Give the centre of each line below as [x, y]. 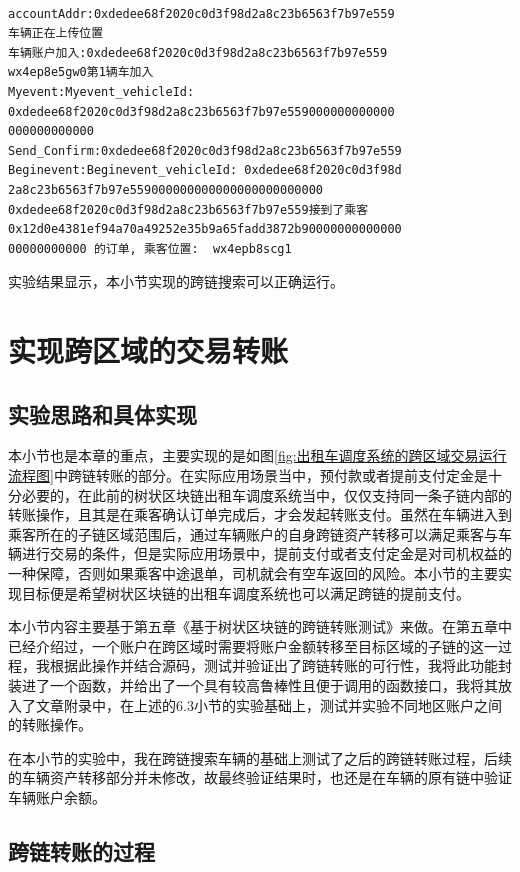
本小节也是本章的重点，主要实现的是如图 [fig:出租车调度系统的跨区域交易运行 [257, 455]
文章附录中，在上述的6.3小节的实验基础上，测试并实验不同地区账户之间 [268, 704]
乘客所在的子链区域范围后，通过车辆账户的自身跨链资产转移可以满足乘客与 [253, 533]
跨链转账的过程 [81, 850]
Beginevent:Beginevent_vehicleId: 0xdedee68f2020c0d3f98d [205, 170]
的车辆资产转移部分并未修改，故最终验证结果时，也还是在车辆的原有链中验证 [260, 777]
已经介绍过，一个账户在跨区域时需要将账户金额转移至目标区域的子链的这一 [253, 645]
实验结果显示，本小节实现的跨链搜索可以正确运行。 [176, 281]
